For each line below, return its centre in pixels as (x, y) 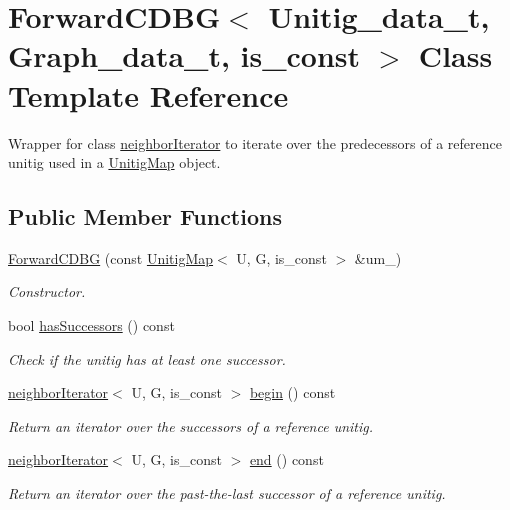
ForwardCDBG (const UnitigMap (111, 257)
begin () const (292, 392)
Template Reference (148, 94)
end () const (286, 459)
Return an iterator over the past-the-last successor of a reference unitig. (227, 493)
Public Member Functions (145, 216)
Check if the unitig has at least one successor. (147, 358)
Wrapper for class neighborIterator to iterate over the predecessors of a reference (255, 142)
